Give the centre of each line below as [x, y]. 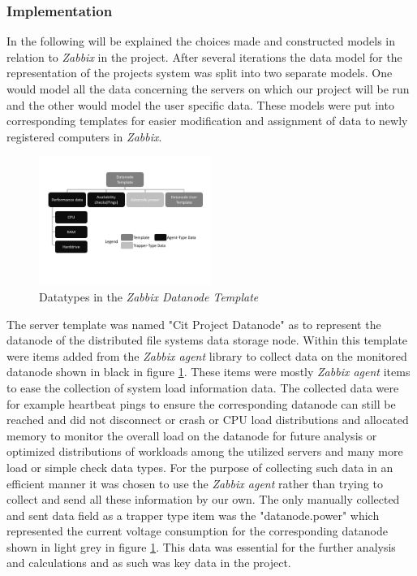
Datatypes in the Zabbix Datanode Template [149, 296]
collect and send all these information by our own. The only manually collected [203, 499]
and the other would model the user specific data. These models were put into [200, 104]
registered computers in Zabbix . [84, 136]
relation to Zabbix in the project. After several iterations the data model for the [204, 56]
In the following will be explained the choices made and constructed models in [201, 41]
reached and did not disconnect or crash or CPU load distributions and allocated [208, 420]
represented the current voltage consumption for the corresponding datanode [197, 531]
